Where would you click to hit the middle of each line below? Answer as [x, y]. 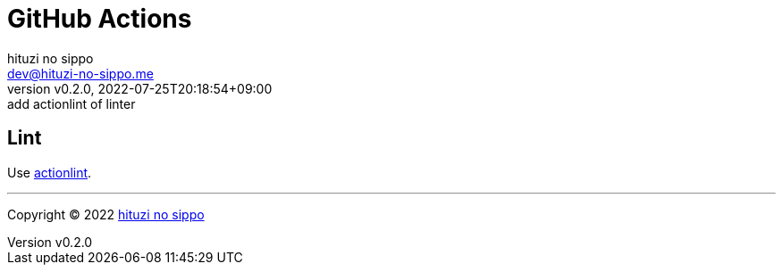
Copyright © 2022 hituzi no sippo [106, 214]
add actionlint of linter [72, 103]
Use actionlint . [50, 172]
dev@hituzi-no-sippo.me [80, 73]
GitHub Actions [100, 19]
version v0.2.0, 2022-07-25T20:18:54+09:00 [140, 88]
